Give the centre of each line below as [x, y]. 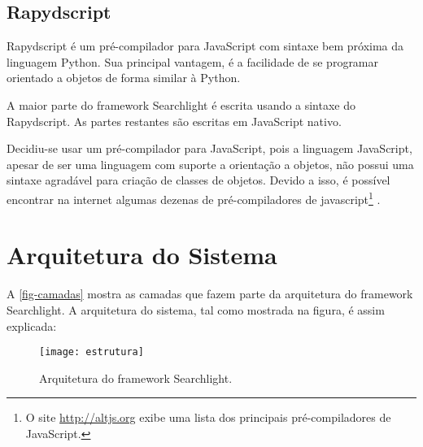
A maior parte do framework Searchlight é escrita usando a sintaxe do [181, 104]
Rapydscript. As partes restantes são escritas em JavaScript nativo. [174, 121]
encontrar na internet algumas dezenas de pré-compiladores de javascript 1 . [194, 197]
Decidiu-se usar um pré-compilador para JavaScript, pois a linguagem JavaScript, [209, 148]
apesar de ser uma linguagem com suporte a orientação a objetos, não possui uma [210, 164]
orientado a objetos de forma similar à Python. [124, 78]
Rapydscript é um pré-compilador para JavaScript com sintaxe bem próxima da [205, 46]
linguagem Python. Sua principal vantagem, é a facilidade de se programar [193, 61]
